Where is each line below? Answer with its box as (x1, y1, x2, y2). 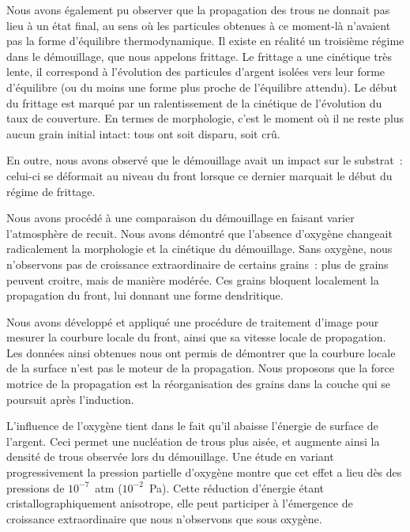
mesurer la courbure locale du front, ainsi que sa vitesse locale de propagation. (6, 329, 386, 345)
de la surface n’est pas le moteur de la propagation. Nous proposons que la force (6, 360, 395, 376)
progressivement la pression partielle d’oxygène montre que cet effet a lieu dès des (6, 464, 402, 481)
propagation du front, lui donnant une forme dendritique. (6, 287, 284, 304)
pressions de (6, 479, 65, 496)
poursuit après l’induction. (6, 391, 134, 407)
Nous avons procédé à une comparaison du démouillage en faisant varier (6, 209, 355, 226)
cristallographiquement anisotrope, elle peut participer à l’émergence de (6, 495, 353, 511)
